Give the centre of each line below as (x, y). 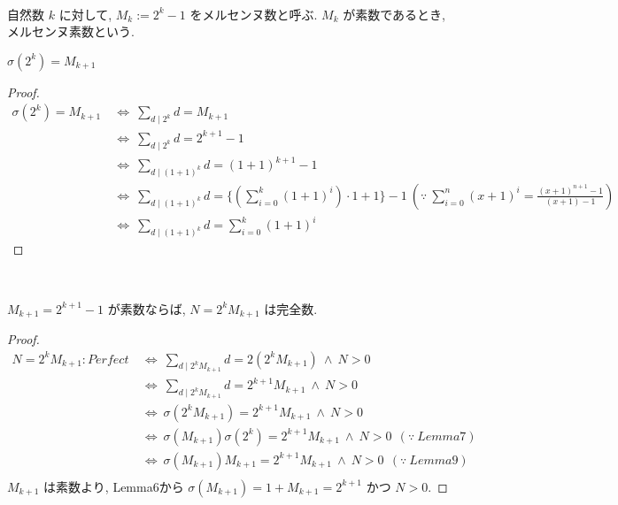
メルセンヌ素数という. (71, 31)
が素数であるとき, (394, 14)
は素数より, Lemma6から (114, 486)
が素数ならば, (147, 308)
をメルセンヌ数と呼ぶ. (254, 14)
